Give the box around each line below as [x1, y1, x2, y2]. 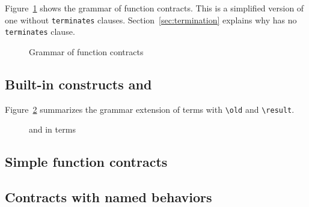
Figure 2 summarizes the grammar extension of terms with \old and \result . [5, 103, 295, 115]
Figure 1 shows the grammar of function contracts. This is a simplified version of [5, 2, 304, 14]
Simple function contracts [5, 152, 168, 171]
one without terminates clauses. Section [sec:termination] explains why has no [5, 13, 297, 26]
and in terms [29, 123, 76, 136]
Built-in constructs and [5, 74, 152, 93]
